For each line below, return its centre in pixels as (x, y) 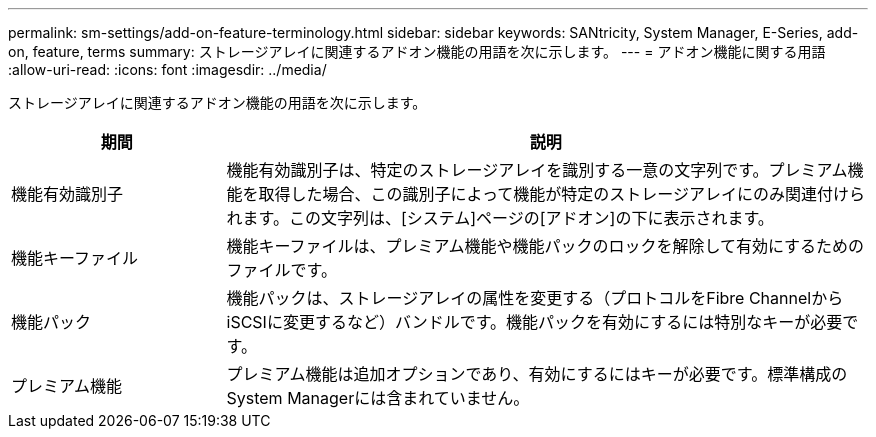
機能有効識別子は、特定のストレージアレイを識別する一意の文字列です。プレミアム (537, 170)
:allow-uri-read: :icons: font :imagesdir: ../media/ (167, 69)
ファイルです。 (281, 270)
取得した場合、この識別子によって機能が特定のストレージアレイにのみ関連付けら (561, 194)
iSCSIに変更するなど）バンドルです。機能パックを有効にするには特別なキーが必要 (534, 322)
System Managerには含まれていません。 (378, 398)
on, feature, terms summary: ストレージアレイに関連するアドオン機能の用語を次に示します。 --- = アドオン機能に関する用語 (417, 51)
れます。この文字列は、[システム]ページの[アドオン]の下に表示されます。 (500, 218)
